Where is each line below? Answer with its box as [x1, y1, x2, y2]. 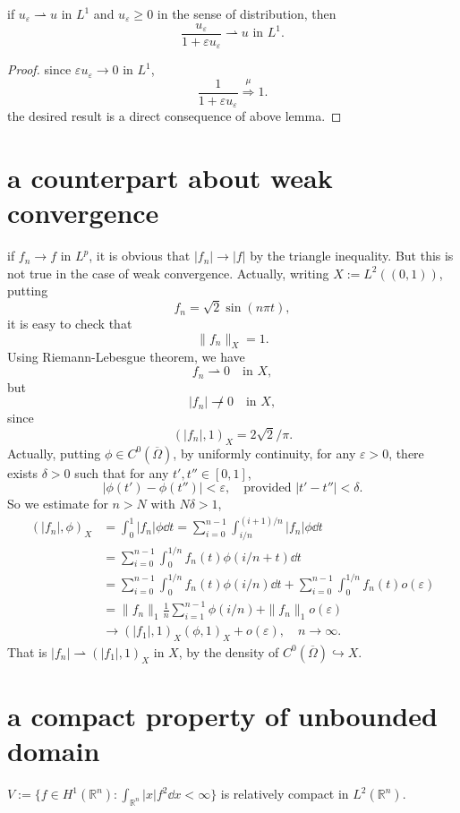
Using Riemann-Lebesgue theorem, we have [7, 347, 245, 366]
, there [388, 443, 424, 462]
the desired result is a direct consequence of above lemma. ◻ [7, 107, 342, 125]
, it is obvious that [89, 246, 191, 265]
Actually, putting [7, 443, 101, 462]
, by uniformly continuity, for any [173, 443, 356, 462]
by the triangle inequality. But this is [250, 246, 454, 265]
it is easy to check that [7, 314, 132, 333]
